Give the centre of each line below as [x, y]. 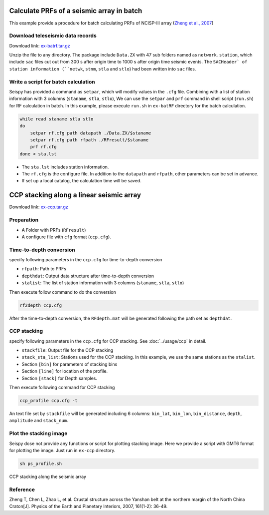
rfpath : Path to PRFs [44, 269]
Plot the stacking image [38, 434]
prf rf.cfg [43, 147]
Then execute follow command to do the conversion [63, 292]
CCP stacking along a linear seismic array [75, 195]
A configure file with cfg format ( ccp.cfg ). [67, 237]
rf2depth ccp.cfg [41, 305]
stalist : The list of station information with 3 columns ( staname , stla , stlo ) [103, 283]
